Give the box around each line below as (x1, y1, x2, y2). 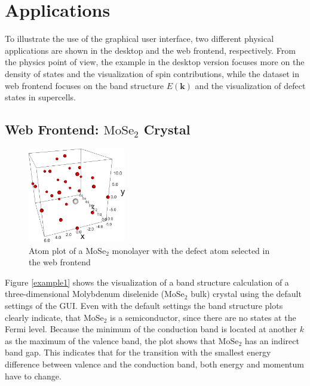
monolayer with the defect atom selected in (112, 244, 270, 256)
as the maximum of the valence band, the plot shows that (5, 334, 216, 347)
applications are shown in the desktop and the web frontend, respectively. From (5, 44, 296, 56)
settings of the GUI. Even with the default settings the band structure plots (5, 299, 283, 311)
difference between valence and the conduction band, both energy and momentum (5, 357, 304, 370)
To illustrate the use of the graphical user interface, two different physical (5, 32, 274, 45)
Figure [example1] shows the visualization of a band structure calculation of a (5, 275, 289, 288)
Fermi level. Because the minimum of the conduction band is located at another (5, 323, 297, 335)
